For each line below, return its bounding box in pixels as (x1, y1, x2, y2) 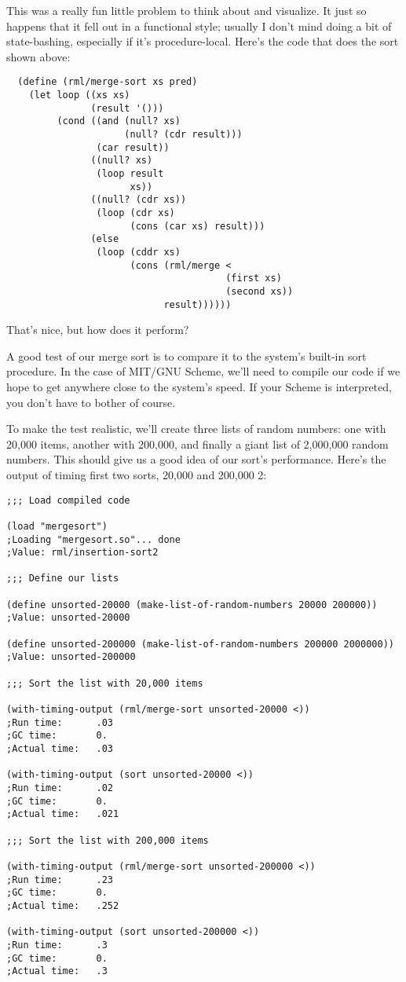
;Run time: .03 (6, 716, 114, 728)
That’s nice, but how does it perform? (6, 321, 189, 338)
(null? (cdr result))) (124, 129, 243, 140)
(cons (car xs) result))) (130, 220, 265, 232)
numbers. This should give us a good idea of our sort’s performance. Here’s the (6, 451, 386, 467)
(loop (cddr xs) (96, 246, 181, 258)
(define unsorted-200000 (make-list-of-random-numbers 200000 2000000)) (6, 638, 394, 650)
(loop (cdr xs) (96, 207, 175, 218)
